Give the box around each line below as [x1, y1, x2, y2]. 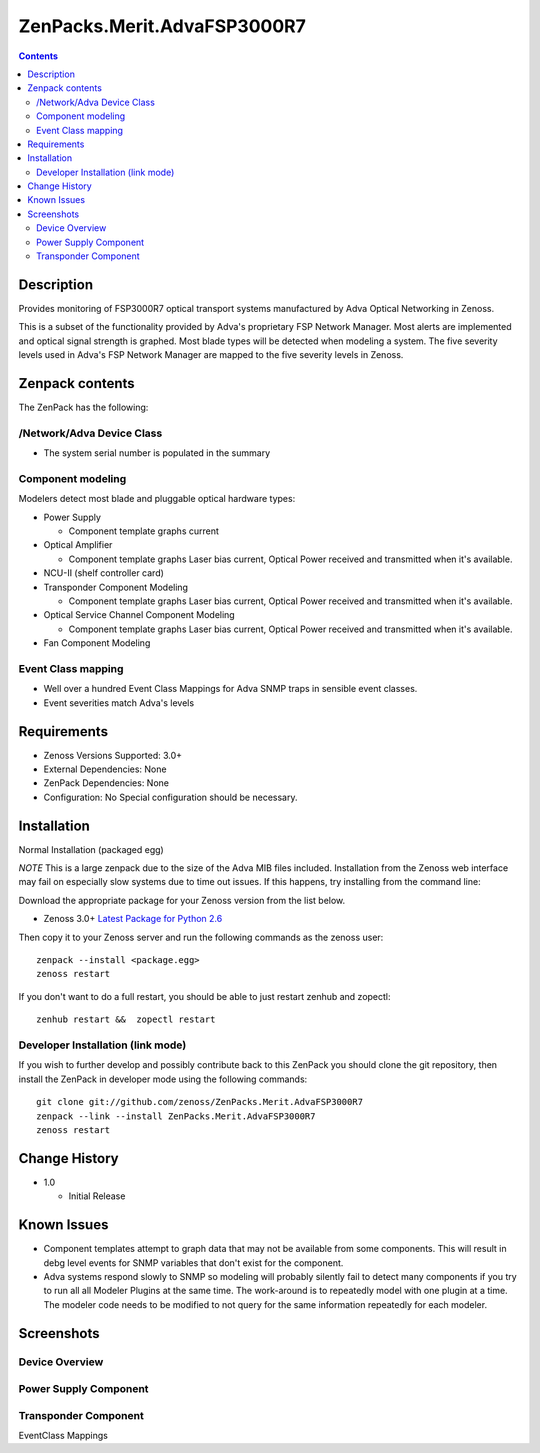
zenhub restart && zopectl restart [36, 1014, 216, 1025]
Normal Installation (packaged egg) [18, 843, 164, 855]
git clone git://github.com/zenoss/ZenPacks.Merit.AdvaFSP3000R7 [36, 1096, 364, 1108]
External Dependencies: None [43, 763, 167, 775]
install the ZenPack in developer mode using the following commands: [18, 1073, 308, 1085]
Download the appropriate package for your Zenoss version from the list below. [18, 894, 346, 906]
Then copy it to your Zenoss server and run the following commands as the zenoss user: [18, 931, 384, 943]
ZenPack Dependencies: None [43, 777, 170, 789]
